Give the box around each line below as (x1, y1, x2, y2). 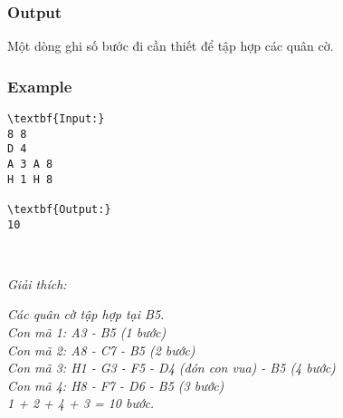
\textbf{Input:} (7, 112, 105, 126)
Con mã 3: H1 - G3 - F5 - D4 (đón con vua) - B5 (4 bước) (7, 358, 336, 377)
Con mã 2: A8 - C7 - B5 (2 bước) (7, 340, 195, 359)
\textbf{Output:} (7, 202, 111, 216)
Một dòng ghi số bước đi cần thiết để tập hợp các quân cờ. (7, 36, 334, 55)
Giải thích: (7, 274, 67, 293)
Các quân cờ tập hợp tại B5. (7, 305, 165, 324)
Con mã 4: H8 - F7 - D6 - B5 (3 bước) (7, 375, 224, 394)
